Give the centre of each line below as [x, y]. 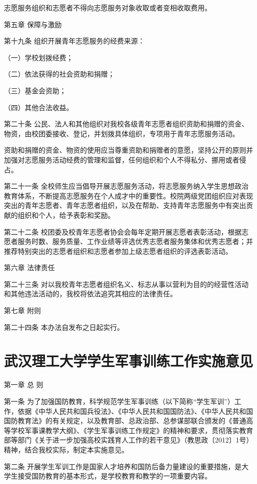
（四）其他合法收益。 [39, 107]
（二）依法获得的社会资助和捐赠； [59, 74]
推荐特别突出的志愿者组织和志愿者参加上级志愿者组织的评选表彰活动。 [118, 251]
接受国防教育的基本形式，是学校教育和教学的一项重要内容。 [114, 476]
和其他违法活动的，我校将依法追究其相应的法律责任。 [90, 294]
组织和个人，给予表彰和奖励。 [66, 215]
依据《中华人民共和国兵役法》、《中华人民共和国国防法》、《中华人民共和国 [135, 411]
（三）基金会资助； [35, 90]
